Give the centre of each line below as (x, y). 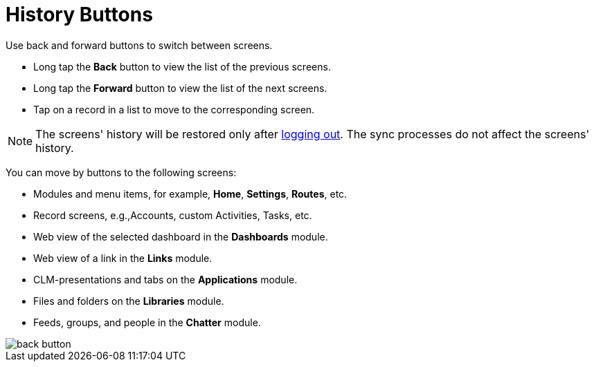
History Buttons (79, 15)
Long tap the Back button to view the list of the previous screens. (182, 66)
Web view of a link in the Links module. (123, 258)
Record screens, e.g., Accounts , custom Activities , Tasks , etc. (173, 215)
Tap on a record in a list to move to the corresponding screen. (174, 109)
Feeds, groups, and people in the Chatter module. (147, 322)
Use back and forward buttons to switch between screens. (139, 45)
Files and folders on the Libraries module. (129, 301)
